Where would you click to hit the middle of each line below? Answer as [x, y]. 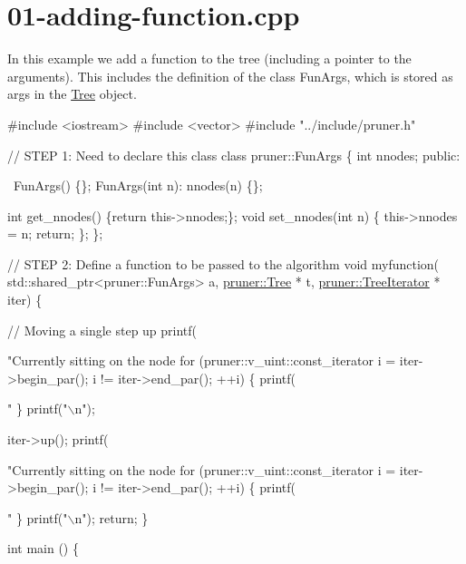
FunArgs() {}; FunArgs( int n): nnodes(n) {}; [138, 185]
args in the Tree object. [72, 94]
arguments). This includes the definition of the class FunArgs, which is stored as [230, 76]
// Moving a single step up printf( [102, 330]
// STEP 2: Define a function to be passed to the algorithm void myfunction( [223, 263]
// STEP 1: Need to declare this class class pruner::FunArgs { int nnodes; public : [234, 155]
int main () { [43, 548]
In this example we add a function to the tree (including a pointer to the [209, 58]
